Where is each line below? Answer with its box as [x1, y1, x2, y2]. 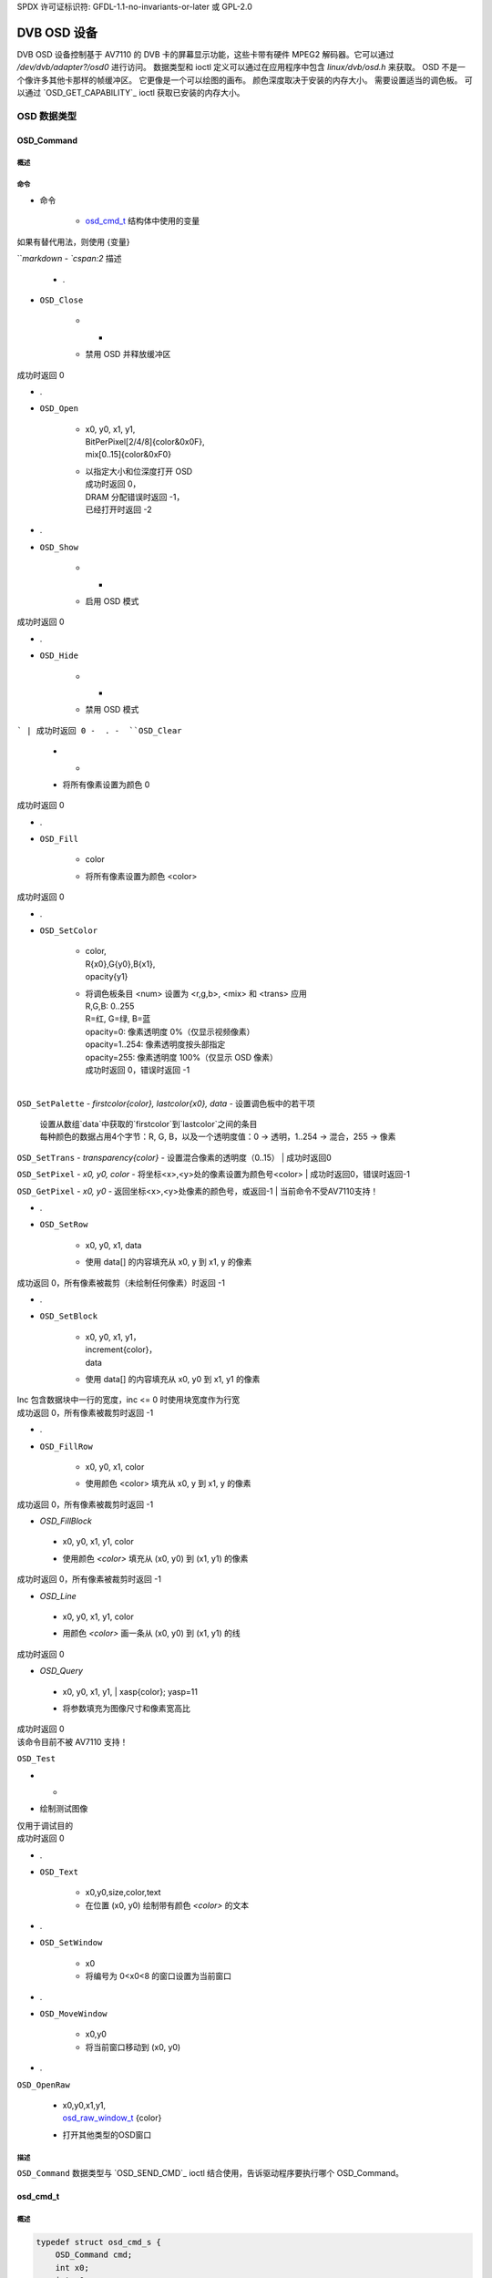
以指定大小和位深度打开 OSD [85, 466, 193, 477]
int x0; [55, 2263, 90, 2273]
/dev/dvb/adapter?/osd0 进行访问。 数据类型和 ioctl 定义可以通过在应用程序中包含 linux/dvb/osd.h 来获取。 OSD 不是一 [16, 62, 466, 73]
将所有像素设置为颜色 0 [62, 779, 150, 790]
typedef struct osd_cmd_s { [36, 2237, 161, 2248]
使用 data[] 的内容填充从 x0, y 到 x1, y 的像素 [85, 1257, 252, 1267]
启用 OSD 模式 [85, 595, 139, 606]
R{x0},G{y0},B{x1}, [85, 958, 156, 970]
